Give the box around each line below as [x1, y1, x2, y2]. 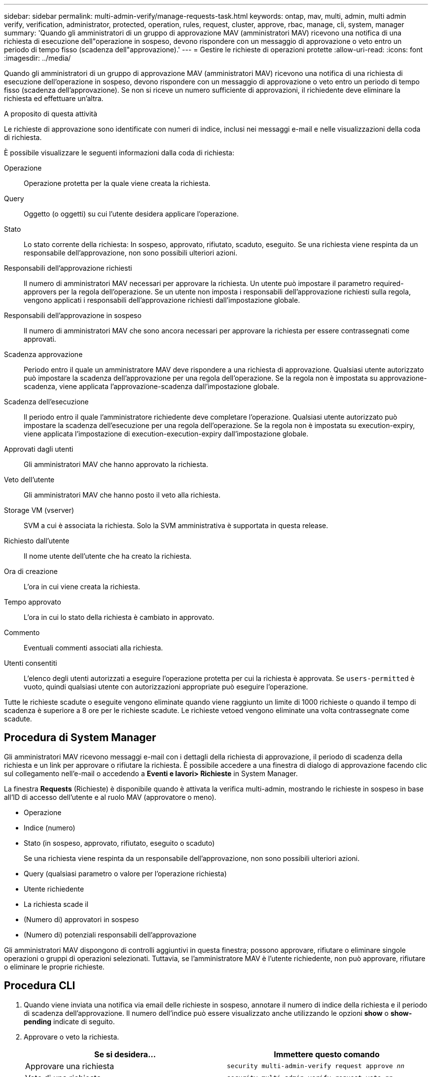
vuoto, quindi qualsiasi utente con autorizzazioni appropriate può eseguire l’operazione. [24, 682, 308, 691]
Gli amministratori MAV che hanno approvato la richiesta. [24, 460, 208, 468]
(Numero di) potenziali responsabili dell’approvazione [24, 930, 197, 939]
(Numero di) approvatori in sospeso [24, 915, 139, 924]
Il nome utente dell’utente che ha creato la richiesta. [24, 552, 192, 560]
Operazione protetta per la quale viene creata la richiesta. [24, 179, 211, 187]
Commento [4, 628, 40, 637]
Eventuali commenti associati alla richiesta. [24, 644, 163, 652]
